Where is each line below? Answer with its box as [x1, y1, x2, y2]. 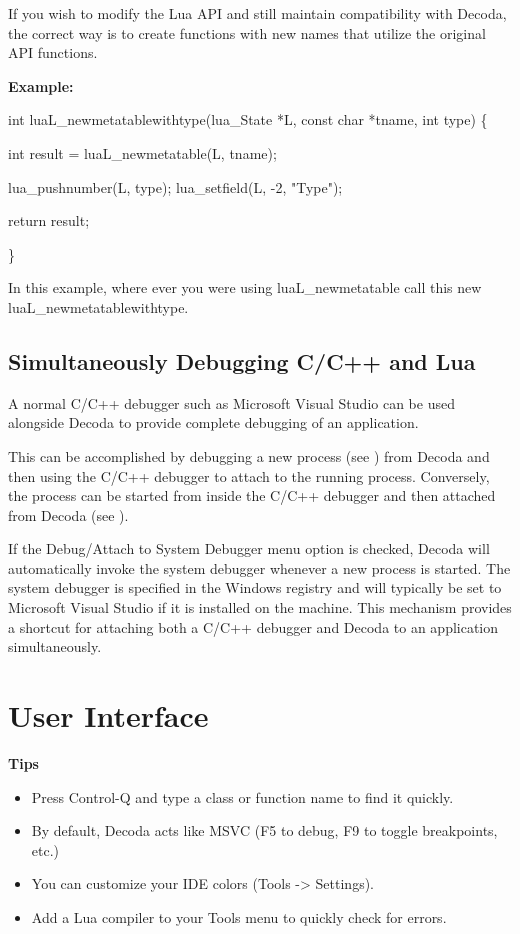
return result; [8, 210, 90, 231]
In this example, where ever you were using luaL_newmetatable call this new [8, 277, 482, 298]
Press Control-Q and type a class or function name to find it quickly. [31, 786, 454, 807]
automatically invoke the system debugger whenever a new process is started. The [8, 557, 511, 578]
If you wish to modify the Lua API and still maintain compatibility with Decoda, [8, 3, 507, 23]
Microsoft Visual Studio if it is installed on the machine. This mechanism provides [8, 597, 512, 618]
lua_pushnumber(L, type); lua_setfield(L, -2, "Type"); [8, 176, 343, 197]
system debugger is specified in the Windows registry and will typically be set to [8, 577, 502, 598]
